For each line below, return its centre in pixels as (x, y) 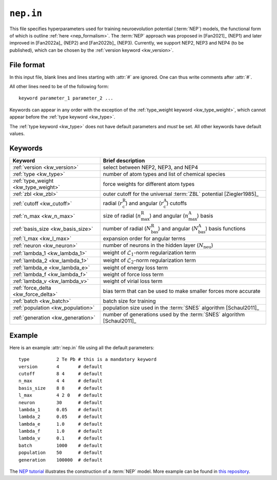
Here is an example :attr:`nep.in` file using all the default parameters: (82, 347)
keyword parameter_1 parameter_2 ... (66, 98)
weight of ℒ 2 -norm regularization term (149, 261)
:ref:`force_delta (32, 288)
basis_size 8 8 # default (61, 388)
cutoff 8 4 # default (61, 374)
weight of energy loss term (135, 268)
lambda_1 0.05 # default (61, 409)
